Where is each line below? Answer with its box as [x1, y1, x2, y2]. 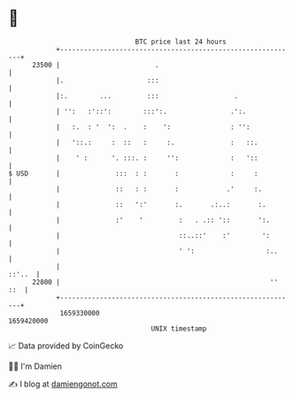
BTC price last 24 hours [135, 37, 227, 46]
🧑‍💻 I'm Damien [8, 361, 63, 371]
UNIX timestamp [151, 324, 207, 333]
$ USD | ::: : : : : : [8, 168, 259, 178]
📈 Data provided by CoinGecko [8, 340, 124, 351]
